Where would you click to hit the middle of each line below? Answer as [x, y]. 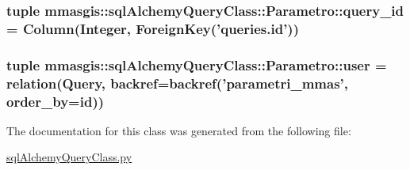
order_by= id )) [56, 101]
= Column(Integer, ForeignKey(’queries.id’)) [153, 28]
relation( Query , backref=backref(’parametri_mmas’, [178, 83]
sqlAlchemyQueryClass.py [69, 157]
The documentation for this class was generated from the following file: [179, 130]
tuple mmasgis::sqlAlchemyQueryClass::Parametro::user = [197, 64]
